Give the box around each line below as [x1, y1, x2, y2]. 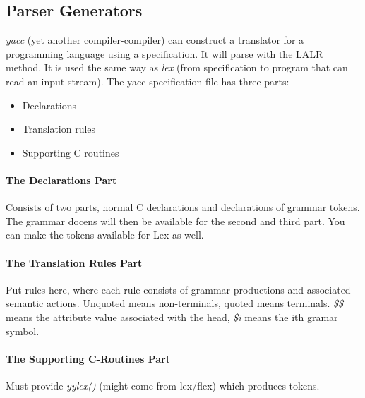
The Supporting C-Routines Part [6, 351, 171, 366]
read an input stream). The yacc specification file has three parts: [6, 73, 289, 88]
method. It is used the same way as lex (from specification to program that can [6, 60, 348, 75]
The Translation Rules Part [6, 255, 143, 270]
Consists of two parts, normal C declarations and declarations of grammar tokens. [6, 200, 360, 215]
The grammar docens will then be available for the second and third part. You [6, 213, 345, 228]
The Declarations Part [6, 172, 117, 187]
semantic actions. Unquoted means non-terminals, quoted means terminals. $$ [6, 296, 344, 310]
